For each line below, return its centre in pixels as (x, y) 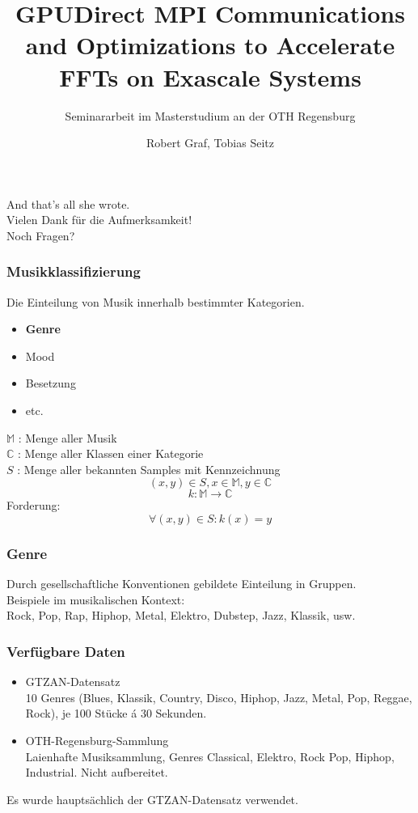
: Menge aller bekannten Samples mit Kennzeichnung (149, 469)
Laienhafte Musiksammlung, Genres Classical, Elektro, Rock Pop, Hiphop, (210, 756)
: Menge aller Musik (68, 437)
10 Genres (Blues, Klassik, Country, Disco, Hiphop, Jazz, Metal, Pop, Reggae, (219, 697)
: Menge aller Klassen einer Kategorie (111, 453)
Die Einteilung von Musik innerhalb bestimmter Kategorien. (156, 301)
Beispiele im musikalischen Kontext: (96, 599)
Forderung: (34, 505)
